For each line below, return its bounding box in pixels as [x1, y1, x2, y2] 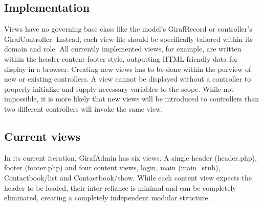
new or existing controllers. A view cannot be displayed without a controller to [4, 73, 251, 84]
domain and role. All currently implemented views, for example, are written [4, 43, 242, 54]
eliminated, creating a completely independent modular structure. [4, 192, 210, 203]
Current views [4, 128, 81, 144]
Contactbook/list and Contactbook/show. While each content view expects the [4, 172, 252, 183]
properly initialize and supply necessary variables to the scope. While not [4, 83, 234, 94]
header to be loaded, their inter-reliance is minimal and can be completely [4, 182, 236, 193]
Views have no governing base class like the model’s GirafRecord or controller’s [4, 23, 252, 34]
